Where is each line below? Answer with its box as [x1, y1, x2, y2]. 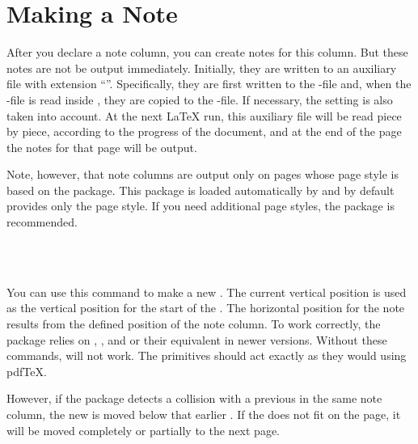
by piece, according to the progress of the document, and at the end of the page [6, 123, 402, 140]
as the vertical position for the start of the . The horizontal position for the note [6, 299, 405, 316]
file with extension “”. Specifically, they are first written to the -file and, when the [6, 75, 412, 92]
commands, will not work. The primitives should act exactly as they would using [6, 347, 407, 364]
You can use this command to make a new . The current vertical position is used [6, 283, 407, 300]
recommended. [6, 214, 78, 230]
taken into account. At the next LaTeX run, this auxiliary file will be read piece [6, 107, 402, 124]
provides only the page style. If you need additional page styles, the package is [6, 197, 395, 214]
